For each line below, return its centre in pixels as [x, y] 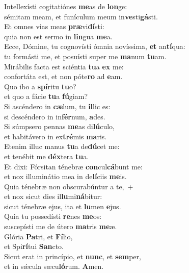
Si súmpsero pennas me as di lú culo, [59, 126]
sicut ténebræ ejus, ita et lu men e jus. [63, 206]
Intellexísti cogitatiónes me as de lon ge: [66, 6]
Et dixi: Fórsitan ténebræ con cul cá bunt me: [73, 166]
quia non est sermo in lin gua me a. [58, 36]
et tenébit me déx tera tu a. [47, 156]
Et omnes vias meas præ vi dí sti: [54, 26]
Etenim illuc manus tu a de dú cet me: [62, 146]
